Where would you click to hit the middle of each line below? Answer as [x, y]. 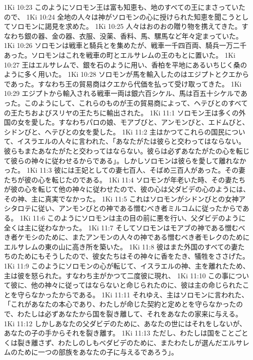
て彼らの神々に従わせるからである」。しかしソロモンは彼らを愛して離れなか [125, 160]
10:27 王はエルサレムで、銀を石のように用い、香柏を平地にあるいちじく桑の [126, 64]
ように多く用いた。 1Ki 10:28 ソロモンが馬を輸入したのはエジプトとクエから [126, 74]
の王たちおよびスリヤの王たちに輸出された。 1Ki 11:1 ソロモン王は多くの [121, 112]
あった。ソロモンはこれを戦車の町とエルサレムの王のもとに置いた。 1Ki [120, 55]
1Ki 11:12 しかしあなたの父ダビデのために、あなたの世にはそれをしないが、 [125, 323]
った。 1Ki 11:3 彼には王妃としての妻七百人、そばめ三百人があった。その [121, 170]
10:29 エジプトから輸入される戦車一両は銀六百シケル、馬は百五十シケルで [122, 93]
